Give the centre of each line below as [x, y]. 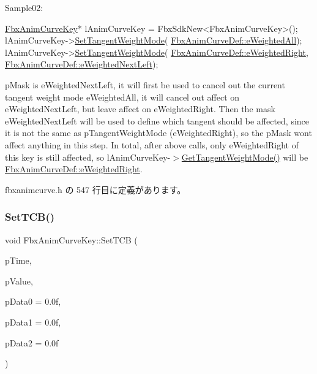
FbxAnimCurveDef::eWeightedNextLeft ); [82, 64]
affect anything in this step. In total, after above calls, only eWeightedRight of [152, 144]
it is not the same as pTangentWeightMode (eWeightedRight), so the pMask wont [158, 133]
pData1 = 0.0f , [33, 322]
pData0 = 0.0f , [33, 301]
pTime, [18, 260]
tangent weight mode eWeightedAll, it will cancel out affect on [122, 97]
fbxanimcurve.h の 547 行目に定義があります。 [95, 189]
